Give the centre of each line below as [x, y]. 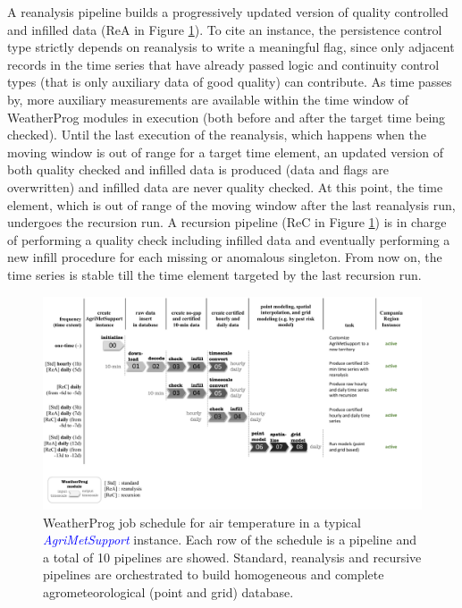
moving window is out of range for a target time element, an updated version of [225, 152]
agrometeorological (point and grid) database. [168, 591]
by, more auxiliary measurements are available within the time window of [208, 99]
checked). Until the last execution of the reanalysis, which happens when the [217, 135]
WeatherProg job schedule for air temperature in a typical [202, 522]
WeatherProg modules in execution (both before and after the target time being [227, 117]
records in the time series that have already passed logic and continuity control [223, 64]
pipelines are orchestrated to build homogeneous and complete [214, 574]
